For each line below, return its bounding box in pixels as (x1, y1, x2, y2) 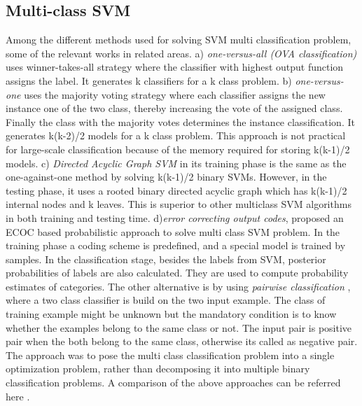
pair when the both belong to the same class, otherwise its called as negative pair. (6, 334, 358, 349)
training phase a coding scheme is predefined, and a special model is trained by (6, 238, 346, 253)
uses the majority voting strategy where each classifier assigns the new (24, 87, 326, 101)
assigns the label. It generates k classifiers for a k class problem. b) (6, 73, 292, 87)
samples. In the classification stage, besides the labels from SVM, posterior (6, 251, 326, 266)
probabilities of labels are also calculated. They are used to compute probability (6, 265, 349, 280)
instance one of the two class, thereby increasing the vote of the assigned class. (6, 101, 343, 115)
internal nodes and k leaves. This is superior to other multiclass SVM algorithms (6, 197, 351, 211)
